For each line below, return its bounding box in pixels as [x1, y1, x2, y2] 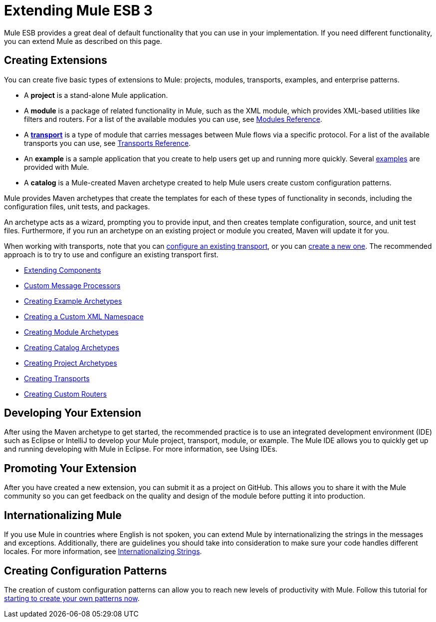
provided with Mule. [24, 162, 89, 171]
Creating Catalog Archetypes [24, 343, 120, 352]
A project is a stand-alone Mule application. [24, 90, 168, 99]
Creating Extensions [4, 54, 107, 67]
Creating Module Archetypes [24, 327, 119, 336]
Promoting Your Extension [4, 462, 137, 475]
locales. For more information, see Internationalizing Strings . [4, 547, 202, 556]
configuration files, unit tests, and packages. [4, 202, 150, 211]
